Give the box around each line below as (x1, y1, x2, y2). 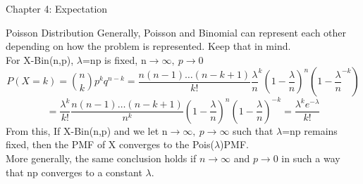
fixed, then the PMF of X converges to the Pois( (6, 137, 214, 152)
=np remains (282, 123, 338, 138)
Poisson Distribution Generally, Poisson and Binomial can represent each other (6, 25, 347, 39)
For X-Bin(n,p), (6, 52, 74, 67)
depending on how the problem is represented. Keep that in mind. (6, 39, 291, 53)
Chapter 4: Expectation (6, 1, 108, 15)
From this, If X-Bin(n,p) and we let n (6, 123, 168, 138)
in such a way (281, 151, 340, 166)
